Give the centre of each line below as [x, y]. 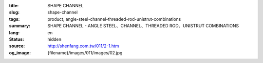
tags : [14, 19]
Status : [17, 39]
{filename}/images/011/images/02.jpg [85, 52]
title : [14, 6]
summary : [20, 26]
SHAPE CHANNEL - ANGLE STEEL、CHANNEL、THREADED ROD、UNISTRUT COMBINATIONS [143, 26]
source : [17, 46]
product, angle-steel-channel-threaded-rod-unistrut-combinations [114, 19]
